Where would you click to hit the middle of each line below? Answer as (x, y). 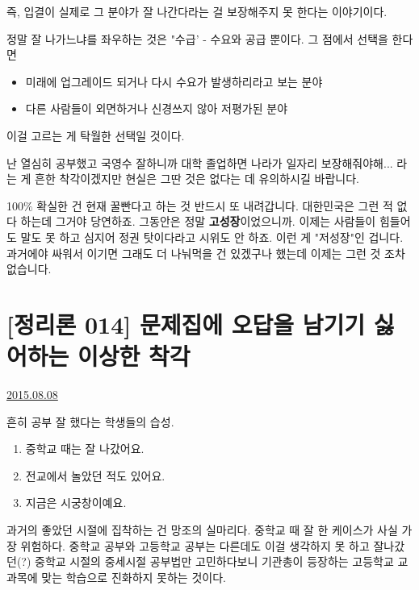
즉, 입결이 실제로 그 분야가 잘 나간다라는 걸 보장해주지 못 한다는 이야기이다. (197, 11)
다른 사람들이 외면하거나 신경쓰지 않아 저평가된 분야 (157, 108)
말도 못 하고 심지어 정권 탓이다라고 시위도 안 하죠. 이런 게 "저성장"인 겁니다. (212, 237)
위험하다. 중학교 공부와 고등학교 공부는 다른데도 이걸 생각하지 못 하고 (195, 545)
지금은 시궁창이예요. (76, 503)
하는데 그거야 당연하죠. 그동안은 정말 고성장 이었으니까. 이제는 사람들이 (198, 221)
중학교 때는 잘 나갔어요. (85, 449)
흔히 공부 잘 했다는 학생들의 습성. (90, 421)
